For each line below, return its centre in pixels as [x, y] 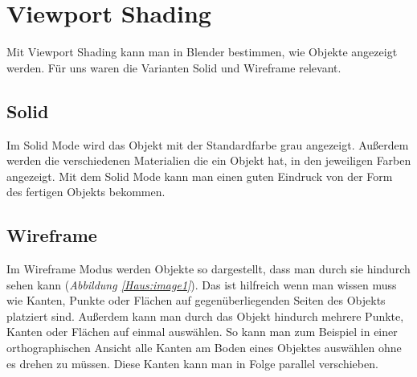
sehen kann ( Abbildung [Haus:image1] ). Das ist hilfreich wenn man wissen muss [202, 284]
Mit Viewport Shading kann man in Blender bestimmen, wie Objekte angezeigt [202, 52]
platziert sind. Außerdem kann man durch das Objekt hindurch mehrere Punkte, [205, 316]
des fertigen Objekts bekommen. [86, 192]
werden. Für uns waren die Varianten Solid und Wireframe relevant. [174, 67]
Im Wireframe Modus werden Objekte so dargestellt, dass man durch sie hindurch [208, 269]
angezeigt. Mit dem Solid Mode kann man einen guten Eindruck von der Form [200, 176]
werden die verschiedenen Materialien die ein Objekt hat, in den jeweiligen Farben [209, 160]
